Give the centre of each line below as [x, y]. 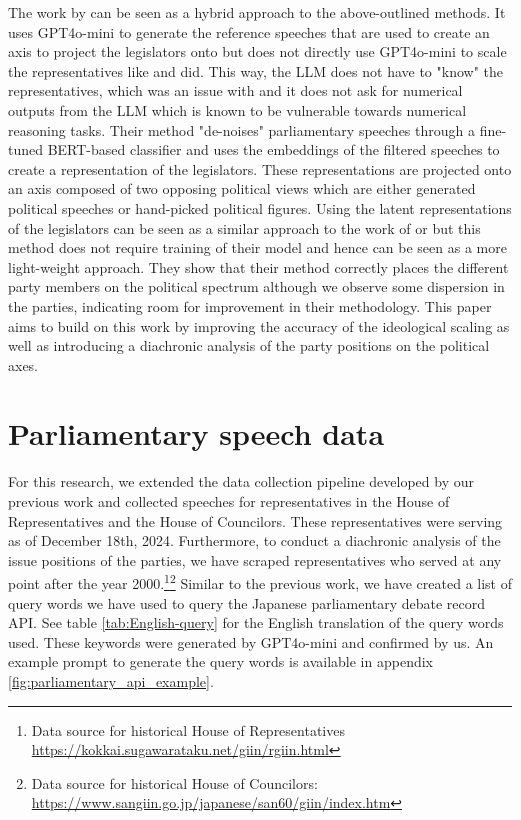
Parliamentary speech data [196, 433]
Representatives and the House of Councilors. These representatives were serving [255, 520]
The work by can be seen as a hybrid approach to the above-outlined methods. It [257, 12]
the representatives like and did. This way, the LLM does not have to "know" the [256, 70]
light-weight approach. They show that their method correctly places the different [258, 266]
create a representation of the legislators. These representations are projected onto [260, 168]
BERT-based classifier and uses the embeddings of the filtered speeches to [273, 149]
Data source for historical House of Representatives [188, 729]
